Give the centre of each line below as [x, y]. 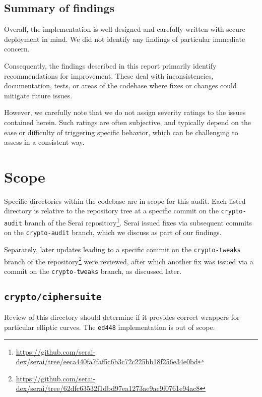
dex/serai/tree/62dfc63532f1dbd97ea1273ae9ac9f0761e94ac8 [108, 388]
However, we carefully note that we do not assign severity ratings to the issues [125, 112]
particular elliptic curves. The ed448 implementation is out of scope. [110, 327]
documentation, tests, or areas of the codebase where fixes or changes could [120, 86]
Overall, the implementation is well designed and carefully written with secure [125, 29]
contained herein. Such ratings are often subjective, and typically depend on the [127, 122]
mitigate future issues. [38, 95]
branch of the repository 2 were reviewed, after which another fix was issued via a [129, 260]
